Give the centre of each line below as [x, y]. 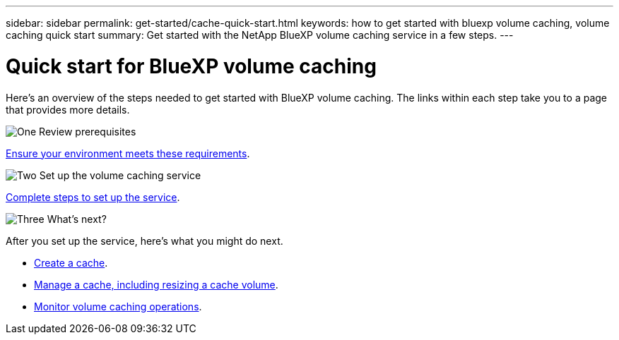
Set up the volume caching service [120, 175]
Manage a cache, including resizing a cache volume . [156, 284]
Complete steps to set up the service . [93, 197]
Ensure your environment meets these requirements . [128, 153]
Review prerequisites [88, 131]
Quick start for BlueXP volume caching [191, 66]
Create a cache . [71, 262]
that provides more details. [68, 109]
